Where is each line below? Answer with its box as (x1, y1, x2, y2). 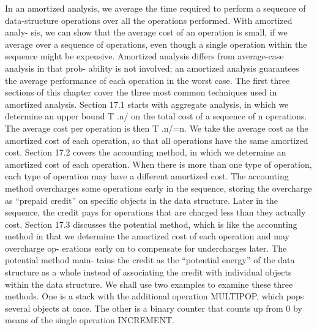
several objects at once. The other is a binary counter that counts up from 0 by (5, 301, 302, 314)
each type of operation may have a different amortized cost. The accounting (5, 170, 289, 182)
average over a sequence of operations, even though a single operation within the (5, 37, 307, 50)
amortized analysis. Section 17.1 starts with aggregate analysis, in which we (5, 97, 289, 110)
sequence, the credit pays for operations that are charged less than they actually (5, 206, 306, 219)
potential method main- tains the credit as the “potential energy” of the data (5, 253, 295, 266)
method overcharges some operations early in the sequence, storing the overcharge (5, 181, 312, 194)
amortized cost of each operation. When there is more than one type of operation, (5, 157, 312, 170)
